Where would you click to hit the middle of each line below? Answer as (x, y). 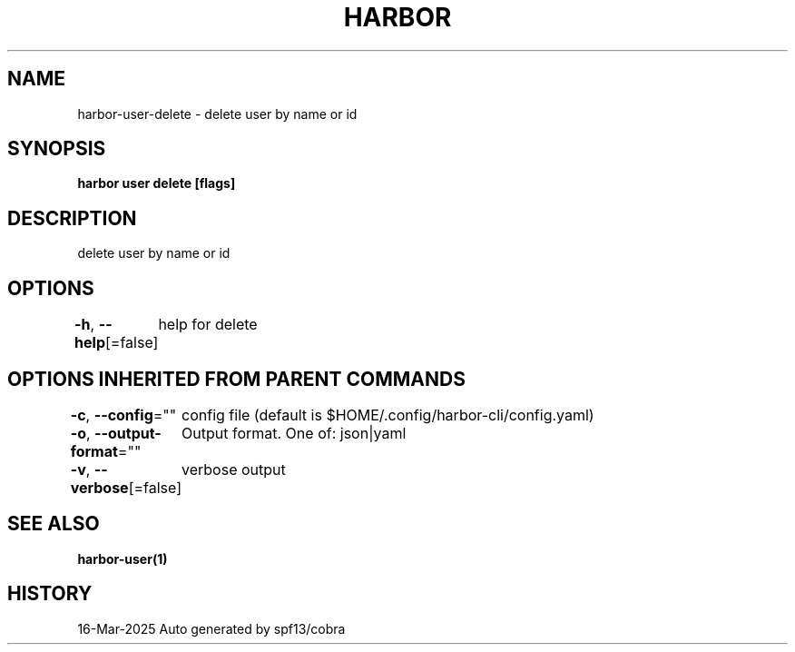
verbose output (234, 469)
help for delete (208, 325)
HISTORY (50, 594)
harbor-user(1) (123, 558)
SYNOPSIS (57, 149)
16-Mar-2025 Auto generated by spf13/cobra (211, 628)
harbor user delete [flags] (157, 183)
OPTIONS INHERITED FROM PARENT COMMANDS (236, 379)
